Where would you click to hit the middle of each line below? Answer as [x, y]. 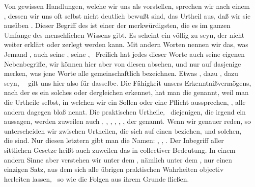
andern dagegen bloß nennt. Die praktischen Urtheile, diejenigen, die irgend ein [125, 111]
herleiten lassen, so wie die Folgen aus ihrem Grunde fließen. [97, 178]
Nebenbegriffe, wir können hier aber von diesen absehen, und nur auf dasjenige [123, 63]
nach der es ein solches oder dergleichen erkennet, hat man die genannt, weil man [127, 92]
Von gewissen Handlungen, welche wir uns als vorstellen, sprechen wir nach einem [127, 6]
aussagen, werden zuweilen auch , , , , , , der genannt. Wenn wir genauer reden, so [127, 121]
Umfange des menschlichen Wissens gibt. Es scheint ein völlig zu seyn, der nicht [124, 35]
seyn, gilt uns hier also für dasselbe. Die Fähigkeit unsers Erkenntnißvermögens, [127, 82]
